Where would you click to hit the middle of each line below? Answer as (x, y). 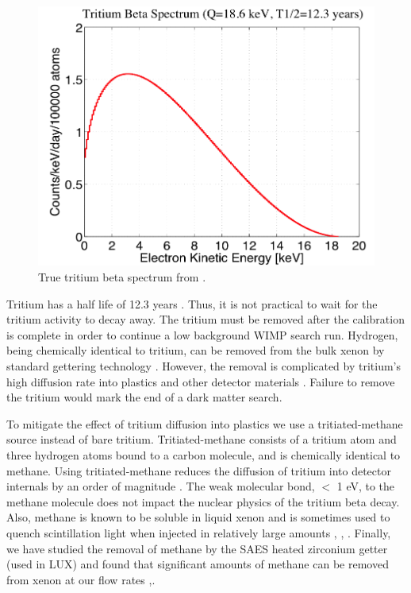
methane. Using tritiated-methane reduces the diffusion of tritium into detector (199, 470)
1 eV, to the (366, 486)
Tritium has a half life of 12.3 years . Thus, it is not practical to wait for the (192, 303)
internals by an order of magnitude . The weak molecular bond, (161, 486)
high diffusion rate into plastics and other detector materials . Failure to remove (201, 381)
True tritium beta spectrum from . (122, 277)
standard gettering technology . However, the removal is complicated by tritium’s (204, 366)
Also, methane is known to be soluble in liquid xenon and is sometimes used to (198, 517)
